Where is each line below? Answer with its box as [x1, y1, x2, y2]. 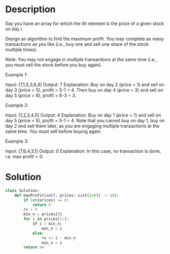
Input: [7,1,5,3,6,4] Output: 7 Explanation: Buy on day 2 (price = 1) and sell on [5, 81, 164, 88]
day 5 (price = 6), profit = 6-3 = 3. [5, 92, 77, 98]
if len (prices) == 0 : [23, 197, 70, 203]
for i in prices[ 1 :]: [23, 216, 70, 222]
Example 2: [5, 102, 29, 108]
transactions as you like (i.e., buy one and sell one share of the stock [5, 41, 149, 47]
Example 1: [5, 71, 28, 77]
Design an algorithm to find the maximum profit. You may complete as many [5, 36, 164, 42]
